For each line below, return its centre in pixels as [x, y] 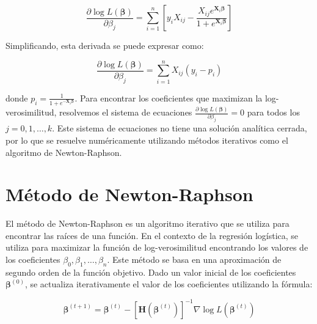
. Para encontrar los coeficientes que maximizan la [169, 98]
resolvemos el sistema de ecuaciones [126, 112]
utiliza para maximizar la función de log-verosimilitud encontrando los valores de [157, 247]
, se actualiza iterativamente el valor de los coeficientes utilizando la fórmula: [169, 284]
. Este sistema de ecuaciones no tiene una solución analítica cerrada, [180, 128]
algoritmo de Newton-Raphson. [64, 152]
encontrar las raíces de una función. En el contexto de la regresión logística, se [152, 235]
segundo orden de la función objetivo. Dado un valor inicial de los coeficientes [151, 272]
